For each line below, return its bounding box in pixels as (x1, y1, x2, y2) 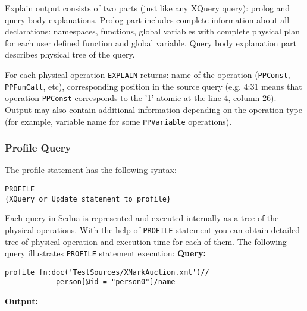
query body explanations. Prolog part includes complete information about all (5, 13, 290, 26)
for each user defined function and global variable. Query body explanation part (5, 36, 296, 49)
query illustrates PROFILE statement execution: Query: (5, 247, 206, 259)
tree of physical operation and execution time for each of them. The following (5, 235, 287, 247)
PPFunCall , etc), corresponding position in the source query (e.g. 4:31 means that (5, 80, 302, 92)
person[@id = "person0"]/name (55, 278, 176, 287)
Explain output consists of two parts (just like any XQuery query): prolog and (5, 2, 290, 14)
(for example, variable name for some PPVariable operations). (5, 115, 232, 127)
